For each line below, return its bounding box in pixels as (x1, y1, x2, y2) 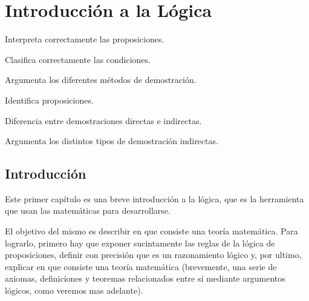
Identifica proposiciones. (5, 93, 94, 106)
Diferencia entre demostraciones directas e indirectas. (5, 114, 202, 127)
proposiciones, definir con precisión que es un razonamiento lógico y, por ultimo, (5, 248, 302, 261)
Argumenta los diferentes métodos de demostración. (5, 73, 197, 86)
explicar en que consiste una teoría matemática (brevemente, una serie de (5, 260, 277, 273)
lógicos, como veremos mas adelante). (5, 284, 143, 297)
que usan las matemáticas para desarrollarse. (5, 204, 171, 217)
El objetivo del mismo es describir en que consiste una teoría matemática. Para (5, 225, 298, 237)
